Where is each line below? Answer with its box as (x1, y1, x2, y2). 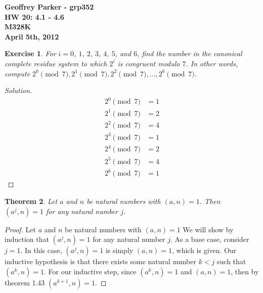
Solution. (5, 85, 32, 96)
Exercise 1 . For (5, 48, 56, 59)
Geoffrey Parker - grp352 (5, 2, 94, 12)
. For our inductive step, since (44, 266, 137, 276)
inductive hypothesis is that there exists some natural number (5, 256, 196, 267)
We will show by (183, 224, 234, 234)
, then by (231, 266, 259, 276)
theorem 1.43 (5, 277, 45, 287)
